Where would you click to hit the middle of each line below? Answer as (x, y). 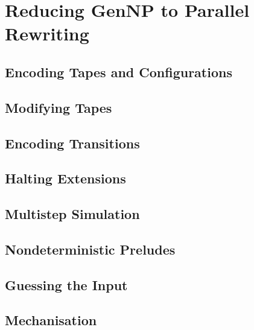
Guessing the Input (66, 284)
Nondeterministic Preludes (90, 249)
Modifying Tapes (59, 107)
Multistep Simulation (72, 214)
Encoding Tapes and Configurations (119, 71)
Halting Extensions (65, 178)
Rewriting (47, 33)
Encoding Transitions (72, 143)
